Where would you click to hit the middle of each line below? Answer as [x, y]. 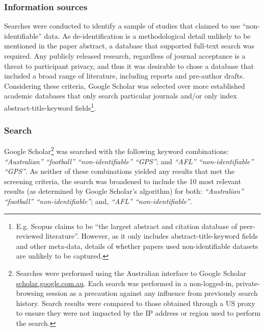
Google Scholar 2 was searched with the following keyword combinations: [116, 150]
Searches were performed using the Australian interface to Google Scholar [131, 273]
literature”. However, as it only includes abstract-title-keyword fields [152, 236]
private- [248, 283]
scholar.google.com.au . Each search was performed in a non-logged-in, [125, 283]
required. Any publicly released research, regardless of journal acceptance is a [125, 56]
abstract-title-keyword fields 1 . [50, 107]
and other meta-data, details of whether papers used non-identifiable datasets [137, 246]
